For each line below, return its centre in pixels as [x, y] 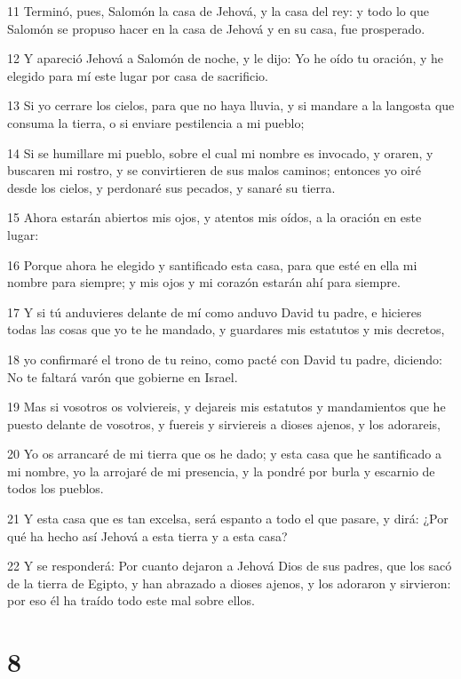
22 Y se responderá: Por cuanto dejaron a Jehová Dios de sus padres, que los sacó [230, 566]
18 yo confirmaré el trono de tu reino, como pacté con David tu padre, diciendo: [225, 359]
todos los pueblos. [56, 488]
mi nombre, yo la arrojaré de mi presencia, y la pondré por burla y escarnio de [221, 471]
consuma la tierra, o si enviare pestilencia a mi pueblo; [156, 122]
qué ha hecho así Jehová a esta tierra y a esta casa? [147, 535]
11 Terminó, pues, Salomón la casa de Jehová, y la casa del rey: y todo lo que [218, 11]
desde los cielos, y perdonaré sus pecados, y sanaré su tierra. [171, 187]
